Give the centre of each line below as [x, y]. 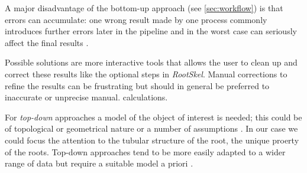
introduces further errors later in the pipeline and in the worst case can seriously [151, 31]
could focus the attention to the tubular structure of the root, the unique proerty [152, 140]
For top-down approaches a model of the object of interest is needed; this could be [153, 117]
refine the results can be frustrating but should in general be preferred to [137, 85]
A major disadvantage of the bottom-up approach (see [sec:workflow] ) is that [144, 8]
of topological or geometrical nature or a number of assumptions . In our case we [151, 128]
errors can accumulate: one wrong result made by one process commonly [136, 19]
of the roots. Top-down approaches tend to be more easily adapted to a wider [145, 151]
